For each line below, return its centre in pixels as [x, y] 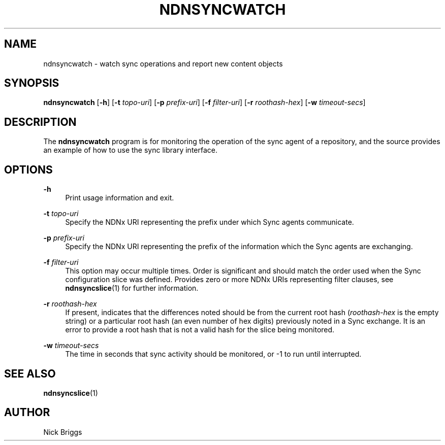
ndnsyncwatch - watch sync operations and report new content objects [163, 63]
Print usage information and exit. [120, 198]
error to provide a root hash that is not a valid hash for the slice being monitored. [200, 330]
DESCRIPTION [40, 122]
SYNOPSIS [32, 83]
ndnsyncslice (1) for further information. [132, 288]
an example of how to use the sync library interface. [130, 150]
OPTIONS [28, 169]
